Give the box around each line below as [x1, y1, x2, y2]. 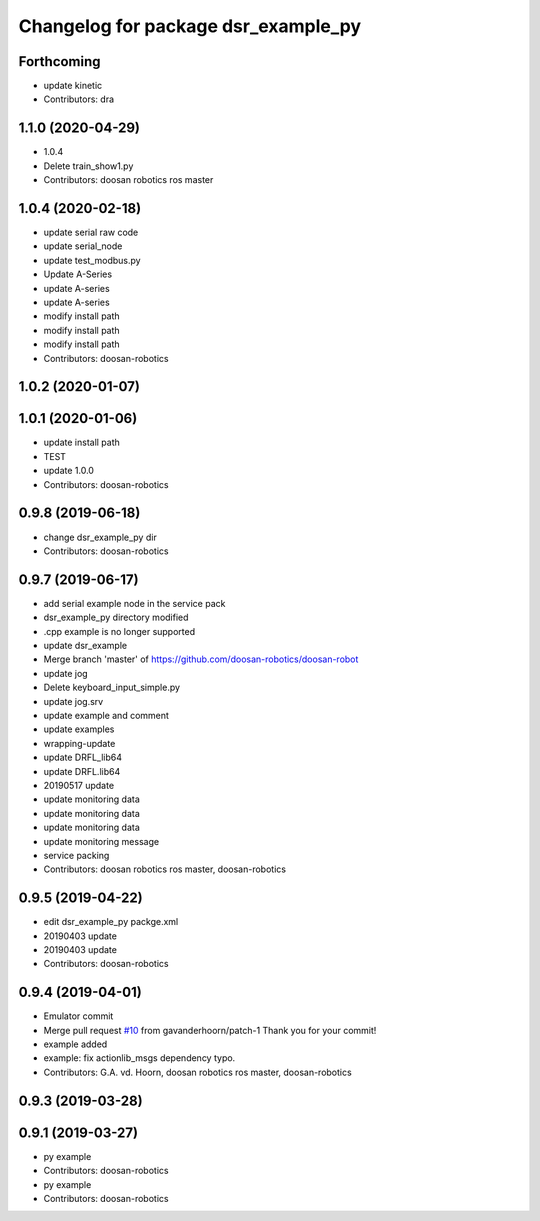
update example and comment [43, 709, 170, 721]
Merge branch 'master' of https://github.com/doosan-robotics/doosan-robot [43, 653, 359, 665]
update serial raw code [43, 226, 139, 239]
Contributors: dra [43, 93, 115, 105]
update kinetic [43, 80, 103, 92]
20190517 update [43, 779, 115, 791]
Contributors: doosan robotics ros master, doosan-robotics [43, 863, 287, 875]
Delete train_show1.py [43, 160, 134, 172]
